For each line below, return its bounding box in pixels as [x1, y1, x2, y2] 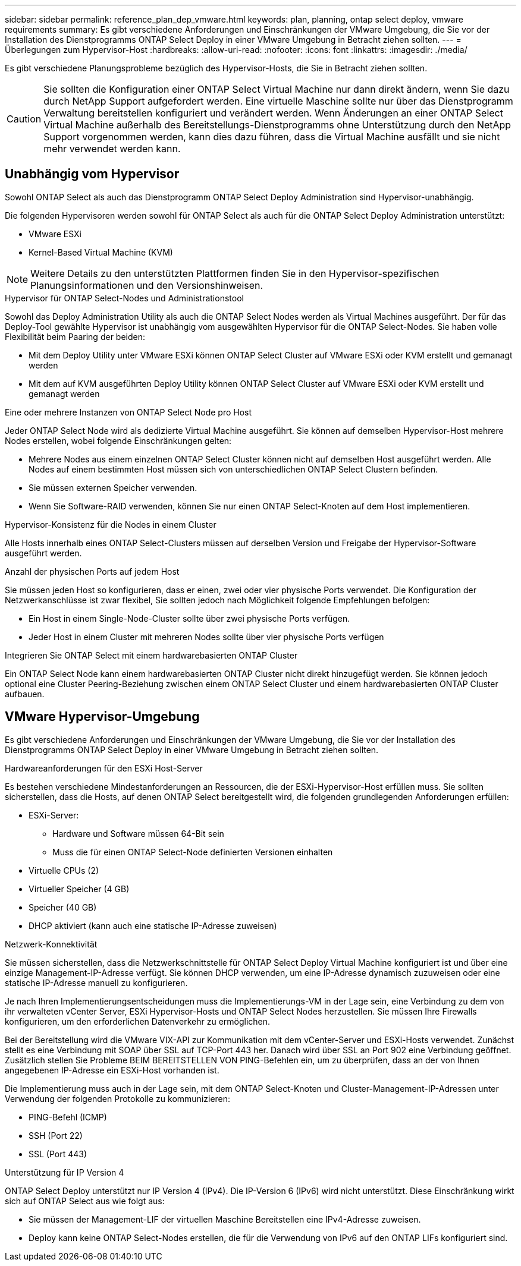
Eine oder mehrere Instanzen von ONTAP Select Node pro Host [5, 407, 252, 417]
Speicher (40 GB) [29, 902, 97, 912]
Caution [7, 113, 42, 125]
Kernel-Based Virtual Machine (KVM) [29, 247, 173, 257]
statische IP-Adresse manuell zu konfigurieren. [5, 977, 188, 988]
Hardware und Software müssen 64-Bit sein [52, 828, 224, 839]
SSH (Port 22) [29, 1130, 83, 1141]
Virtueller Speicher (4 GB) [29, 883, 130, 894]
